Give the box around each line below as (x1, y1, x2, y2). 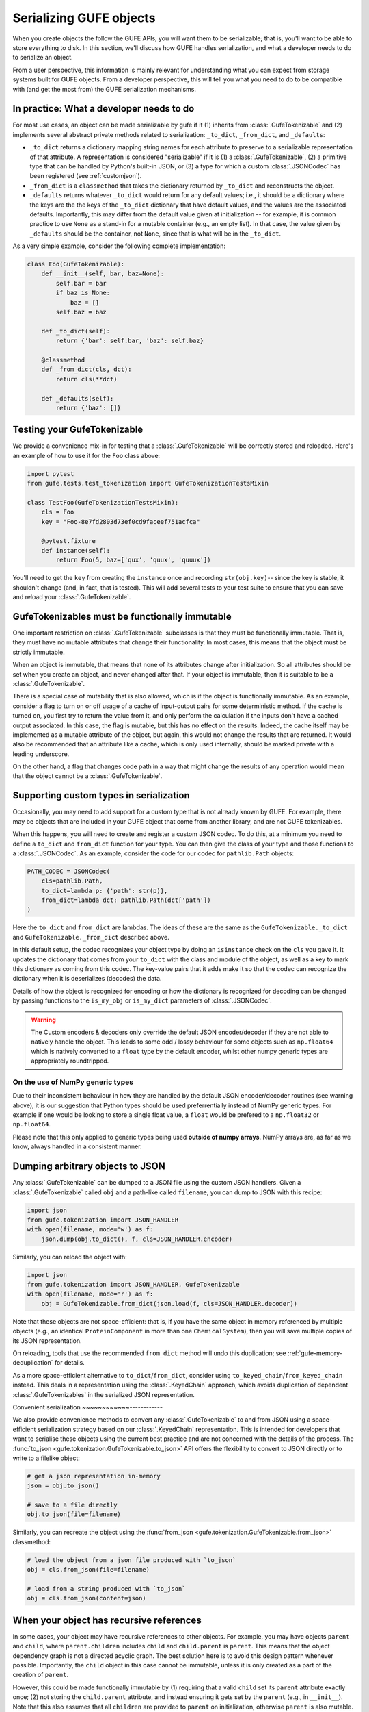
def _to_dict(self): (41, 327, 111, 335)
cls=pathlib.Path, (41, 877, 103, 885)
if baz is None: (55, 289, 111, 297)
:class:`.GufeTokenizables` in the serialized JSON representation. (12, 1390, 195, 1398)
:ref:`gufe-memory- (287, 1349, 343, 1357)
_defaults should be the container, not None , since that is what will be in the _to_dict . (29, 229, 282, 238)
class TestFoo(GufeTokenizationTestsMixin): (27, 499, 179, 506)
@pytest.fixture (41, 537, 96, 544)
